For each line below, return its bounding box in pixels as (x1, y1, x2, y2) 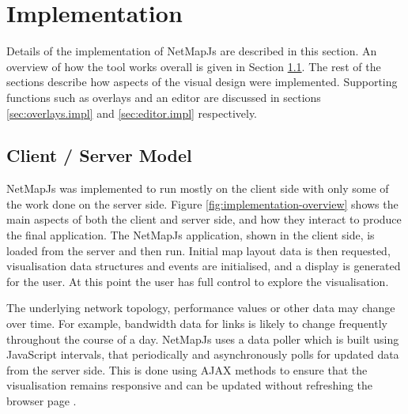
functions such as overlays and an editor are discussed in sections (6, 88, 321, 105)
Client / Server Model (6, 143, 192, 167)
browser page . (6, 393, 77, 409)
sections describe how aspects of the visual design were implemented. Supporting (6, 73, 398, 90)
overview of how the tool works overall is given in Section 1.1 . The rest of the (6, 58, 381, 74)
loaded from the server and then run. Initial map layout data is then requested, (6, 242, 391, 258)
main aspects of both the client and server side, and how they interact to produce (6, 211, 402, 228)
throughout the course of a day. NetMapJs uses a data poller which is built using (6, 330, 399, 347)
